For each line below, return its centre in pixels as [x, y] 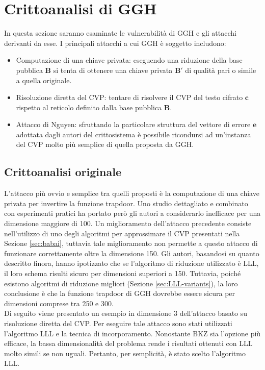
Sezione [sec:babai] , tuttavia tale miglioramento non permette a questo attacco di [131, 243]
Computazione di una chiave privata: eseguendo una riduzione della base [129, 60]
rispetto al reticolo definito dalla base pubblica [89, 107]
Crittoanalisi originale [63, 172]
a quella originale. [44, 80]
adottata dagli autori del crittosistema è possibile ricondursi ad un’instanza [134, 134]
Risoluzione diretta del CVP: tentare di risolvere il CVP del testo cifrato [129, 97]
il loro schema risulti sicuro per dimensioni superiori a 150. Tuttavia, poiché [123, 273]
